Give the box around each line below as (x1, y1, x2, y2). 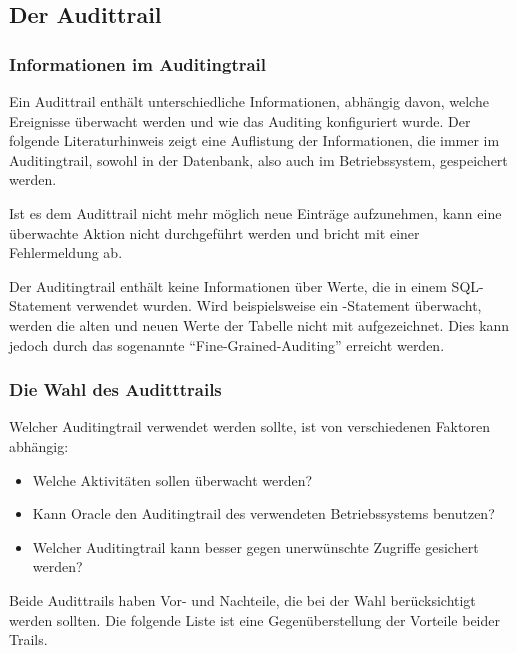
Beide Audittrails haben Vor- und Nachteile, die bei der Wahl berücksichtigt (9, 589, 476, 610)
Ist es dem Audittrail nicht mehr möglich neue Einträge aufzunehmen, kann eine (9, 202, 502, 223)
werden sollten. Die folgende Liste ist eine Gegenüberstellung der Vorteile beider (9, 609, 500, 630)
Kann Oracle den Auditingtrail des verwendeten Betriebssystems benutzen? (32, 503, 495, 524)
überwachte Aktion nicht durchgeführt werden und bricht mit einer (9, 222, 420, 243)
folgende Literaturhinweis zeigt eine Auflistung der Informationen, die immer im (9, 130, 500, 151)
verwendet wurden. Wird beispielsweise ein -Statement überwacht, (76, 295, 482, 316)
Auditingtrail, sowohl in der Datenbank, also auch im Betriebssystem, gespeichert (9, 149, 508, 170)
